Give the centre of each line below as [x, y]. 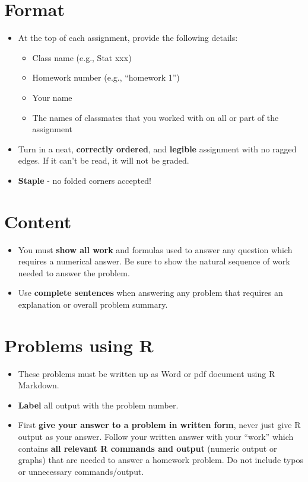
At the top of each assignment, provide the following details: [128, 38]
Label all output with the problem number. [98, 405]
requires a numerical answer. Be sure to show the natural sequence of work [154, 261]
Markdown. [39, 385]
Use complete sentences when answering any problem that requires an [150, 293]
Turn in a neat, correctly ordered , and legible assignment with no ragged [157, 149]
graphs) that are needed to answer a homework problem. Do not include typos [161, 460]
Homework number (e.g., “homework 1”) [106, 77]
